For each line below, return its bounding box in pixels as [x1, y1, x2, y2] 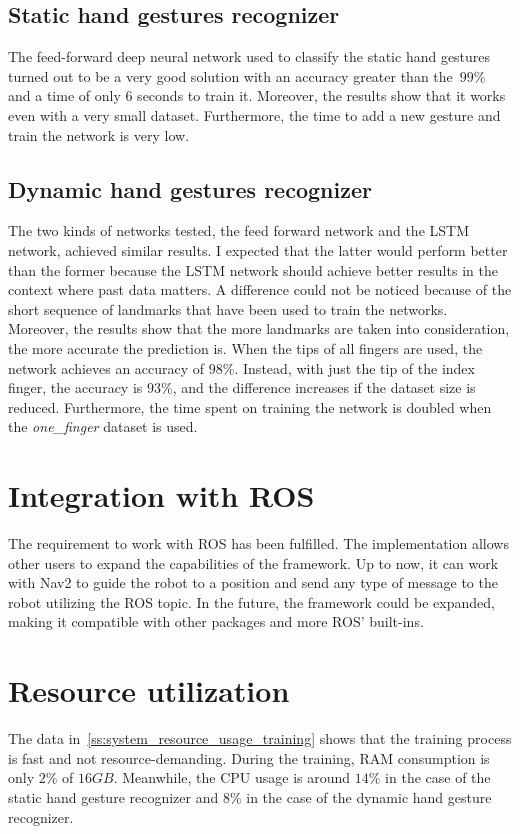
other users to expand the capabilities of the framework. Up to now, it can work [8, 552, 499, 573]
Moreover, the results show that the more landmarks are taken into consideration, [8, 318, 510, 339]
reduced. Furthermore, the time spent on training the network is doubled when [8, 396, 492, 417]
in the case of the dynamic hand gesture [246, 786, 492, 807]
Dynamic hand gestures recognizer [8, 173, 372, 204]
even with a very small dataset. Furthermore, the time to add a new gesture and [8, 104, 501, 125]
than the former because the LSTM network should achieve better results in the [8, 259, 498, 280]
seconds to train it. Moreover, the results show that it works [137, 85, 506, 106]
